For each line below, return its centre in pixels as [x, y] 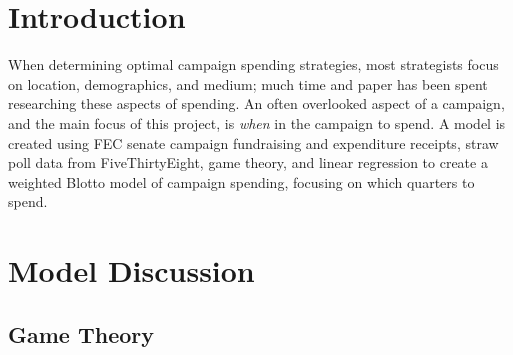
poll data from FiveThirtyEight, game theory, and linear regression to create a [248, 162]
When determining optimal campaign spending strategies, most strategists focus [253, 64]
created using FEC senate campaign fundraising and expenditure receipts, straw [253, 142]
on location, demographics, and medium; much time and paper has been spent [248, 83]
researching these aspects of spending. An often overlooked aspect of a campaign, [256, 103]
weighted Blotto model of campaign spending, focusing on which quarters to [241, 181]
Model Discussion [131, 270]
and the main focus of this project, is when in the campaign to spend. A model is [257, 122]
